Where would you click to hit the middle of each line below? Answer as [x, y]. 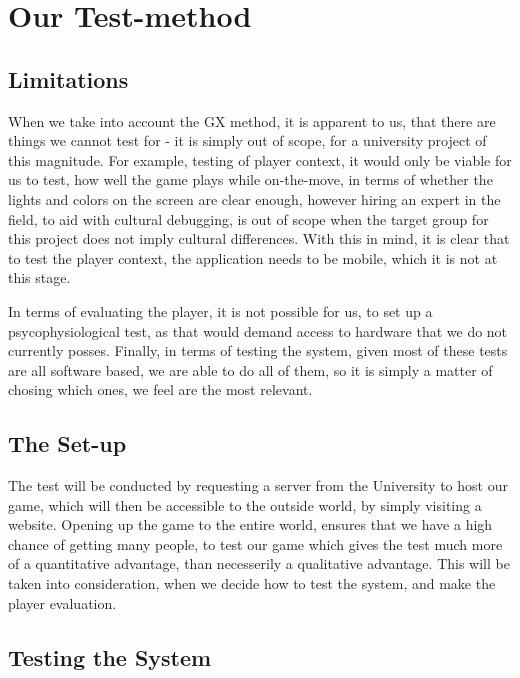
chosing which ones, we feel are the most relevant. [160, 389]
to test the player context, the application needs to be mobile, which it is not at [253, 257]
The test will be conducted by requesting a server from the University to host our [258, 485]
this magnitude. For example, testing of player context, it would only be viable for [260, 159]
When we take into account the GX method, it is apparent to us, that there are [252, 120]
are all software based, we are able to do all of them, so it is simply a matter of [250, 369]
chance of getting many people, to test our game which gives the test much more [255, 543]
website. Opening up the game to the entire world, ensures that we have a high [250, 524]
